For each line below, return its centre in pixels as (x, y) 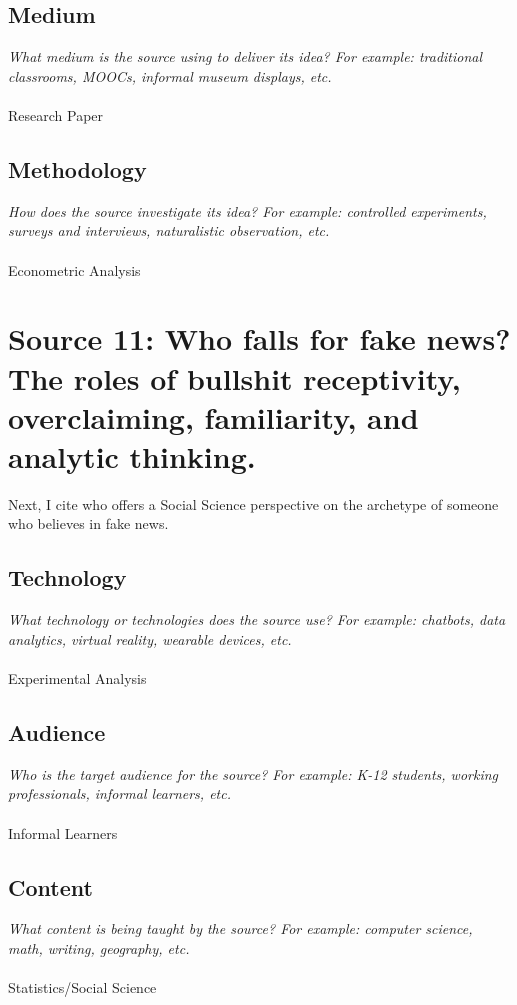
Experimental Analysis (77, 678)
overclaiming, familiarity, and (213, 416)
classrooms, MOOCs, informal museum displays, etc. (170, 75)
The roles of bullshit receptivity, (234, 377)
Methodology (77, 168)
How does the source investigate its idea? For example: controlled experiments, (247, 210)
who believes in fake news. (88, 523)
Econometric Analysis (74, 269)
